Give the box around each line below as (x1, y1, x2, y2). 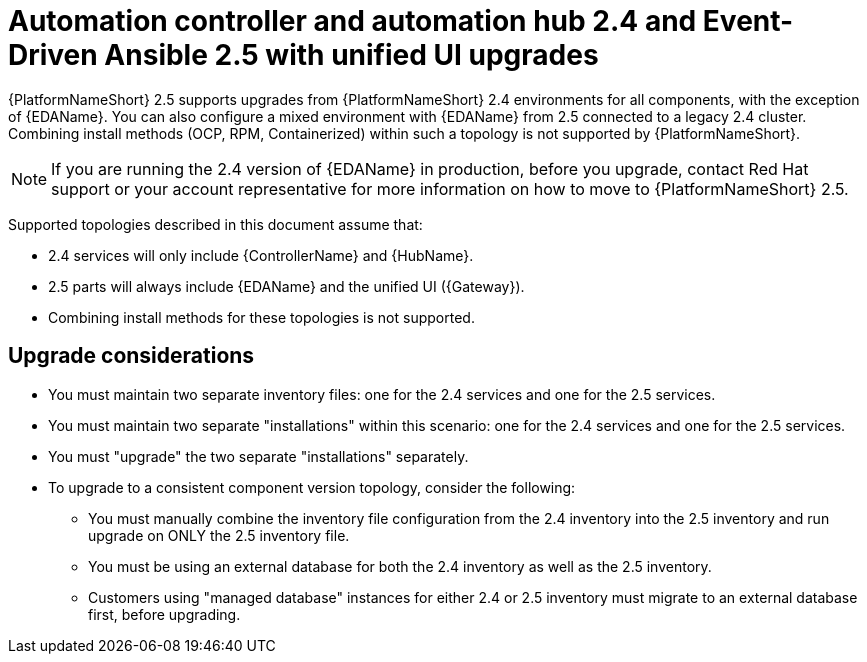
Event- (702, 4, 794, 38)
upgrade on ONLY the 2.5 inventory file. (88, 526, 350, 544)
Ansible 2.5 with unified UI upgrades (104, 38, 599, 72)
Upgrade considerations (8, 343, 255, 369)
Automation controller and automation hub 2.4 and (8, 4, 697, 38)
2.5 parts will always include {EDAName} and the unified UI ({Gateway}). (48, 277, 525, 295)
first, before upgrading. (88, 605, 241, 623)
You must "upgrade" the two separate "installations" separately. (48, 447, 469, 465)
